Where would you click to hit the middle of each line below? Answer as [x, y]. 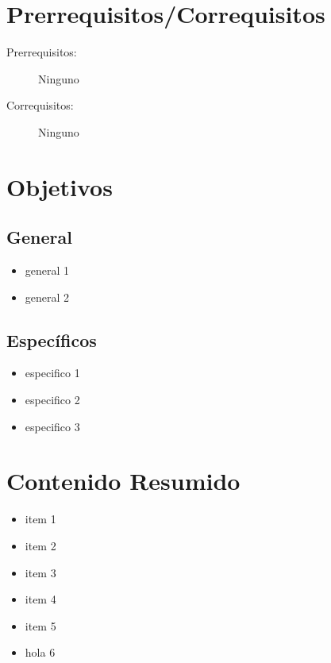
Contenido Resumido [123, 481]
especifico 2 [52, 400]
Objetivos [60, 186]
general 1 [47, 270]
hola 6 [40, 652]
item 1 [40, 519]
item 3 [40, 572]
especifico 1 [52, 373]
